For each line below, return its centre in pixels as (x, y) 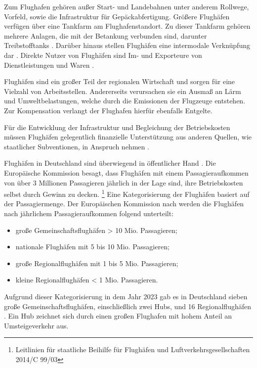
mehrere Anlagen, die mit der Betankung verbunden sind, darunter (106, 35)
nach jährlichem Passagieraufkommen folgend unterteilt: (89, 213)
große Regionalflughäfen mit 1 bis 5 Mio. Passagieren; (97, 263)
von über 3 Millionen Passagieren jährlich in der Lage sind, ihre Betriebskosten (124, 182)
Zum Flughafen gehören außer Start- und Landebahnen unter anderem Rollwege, (127, 6)
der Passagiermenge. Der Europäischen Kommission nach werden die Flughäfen (124, 204)
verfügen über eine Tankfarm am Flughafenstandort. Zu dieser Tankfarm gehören (127, 26)
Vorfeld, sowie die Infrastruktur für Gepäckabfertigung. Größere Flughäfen (117, 16)
